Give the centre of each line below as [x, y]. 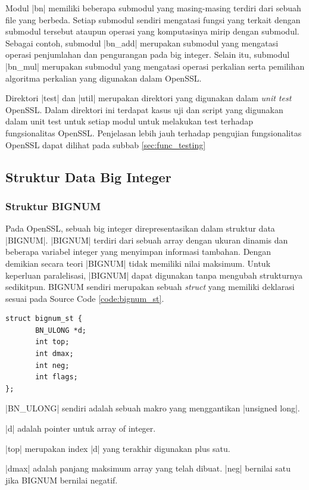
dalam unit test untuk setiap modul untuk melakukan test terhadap [129, 121]
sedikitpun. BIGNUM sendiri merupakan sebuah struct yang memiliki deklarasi [150, 287]
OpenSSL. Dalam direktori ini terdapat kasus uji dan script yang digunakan [144, 109]
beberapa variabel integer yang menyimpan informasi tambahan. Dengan [138, 252]
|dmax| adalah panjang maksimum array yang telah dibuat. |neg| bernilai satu [148, 468]
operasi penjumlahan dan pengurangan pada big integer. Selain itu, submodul [148, 54]
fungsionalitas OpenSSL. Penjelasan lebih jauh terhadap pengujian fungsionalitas [154, 132]
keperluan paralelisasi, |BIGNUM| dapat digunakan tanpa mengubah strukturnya [154, 275]
